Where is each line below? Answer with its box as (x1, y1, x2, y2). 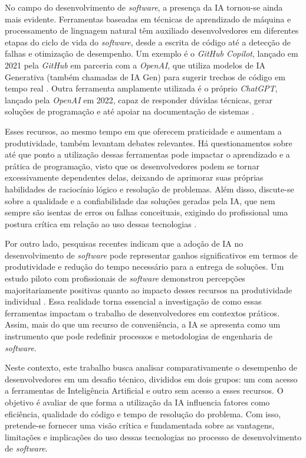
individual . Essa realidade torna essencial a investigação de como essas (5, 295, 262, 307)
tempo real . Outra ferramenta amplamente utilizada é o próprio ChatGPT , (5, 82, 278, 94)
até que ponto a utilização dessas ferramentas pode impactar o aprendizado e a (5, 148, 290, 161)
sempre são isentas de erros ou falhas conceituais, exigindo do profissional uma (5, 206, 288, 218)
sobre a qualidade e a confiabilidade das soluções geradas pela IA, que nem (5, 194, 275, 207)
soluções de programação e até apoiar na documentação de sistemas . (5, 105, 254, 117)
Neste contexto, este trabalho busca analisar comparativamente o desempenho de (5, 361, 297, 374)
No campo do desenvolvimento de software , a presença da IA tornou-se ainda (5, 1, 283, 13)
